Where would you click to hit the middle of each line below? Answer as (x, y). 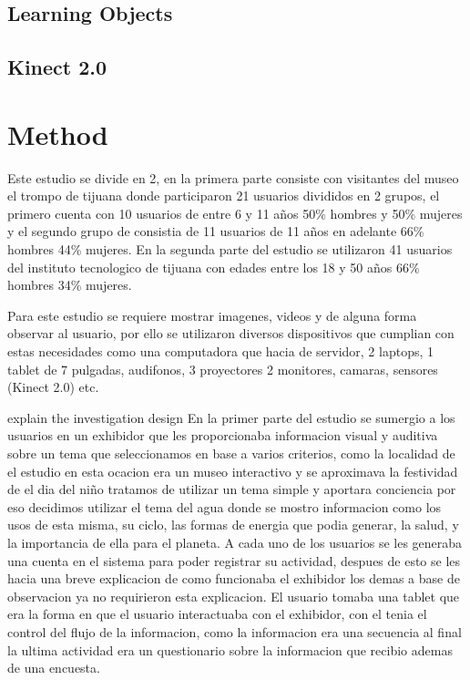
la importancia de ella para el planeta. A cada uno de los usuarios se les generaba (235, 542)
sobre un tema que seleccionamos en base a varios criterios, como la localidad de (231, 453)
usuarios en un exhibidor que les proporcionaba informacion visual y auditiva (223, 435)
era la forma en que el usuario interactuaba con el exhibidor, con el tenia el (217, 614)
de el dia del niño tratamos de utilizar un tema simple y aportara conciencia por (232, 489)
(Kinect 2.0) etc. (53, 387)
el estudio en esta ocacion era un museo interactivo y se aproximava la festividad (233, 471)
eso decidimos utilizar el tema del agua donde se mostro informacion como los (225, 506)
